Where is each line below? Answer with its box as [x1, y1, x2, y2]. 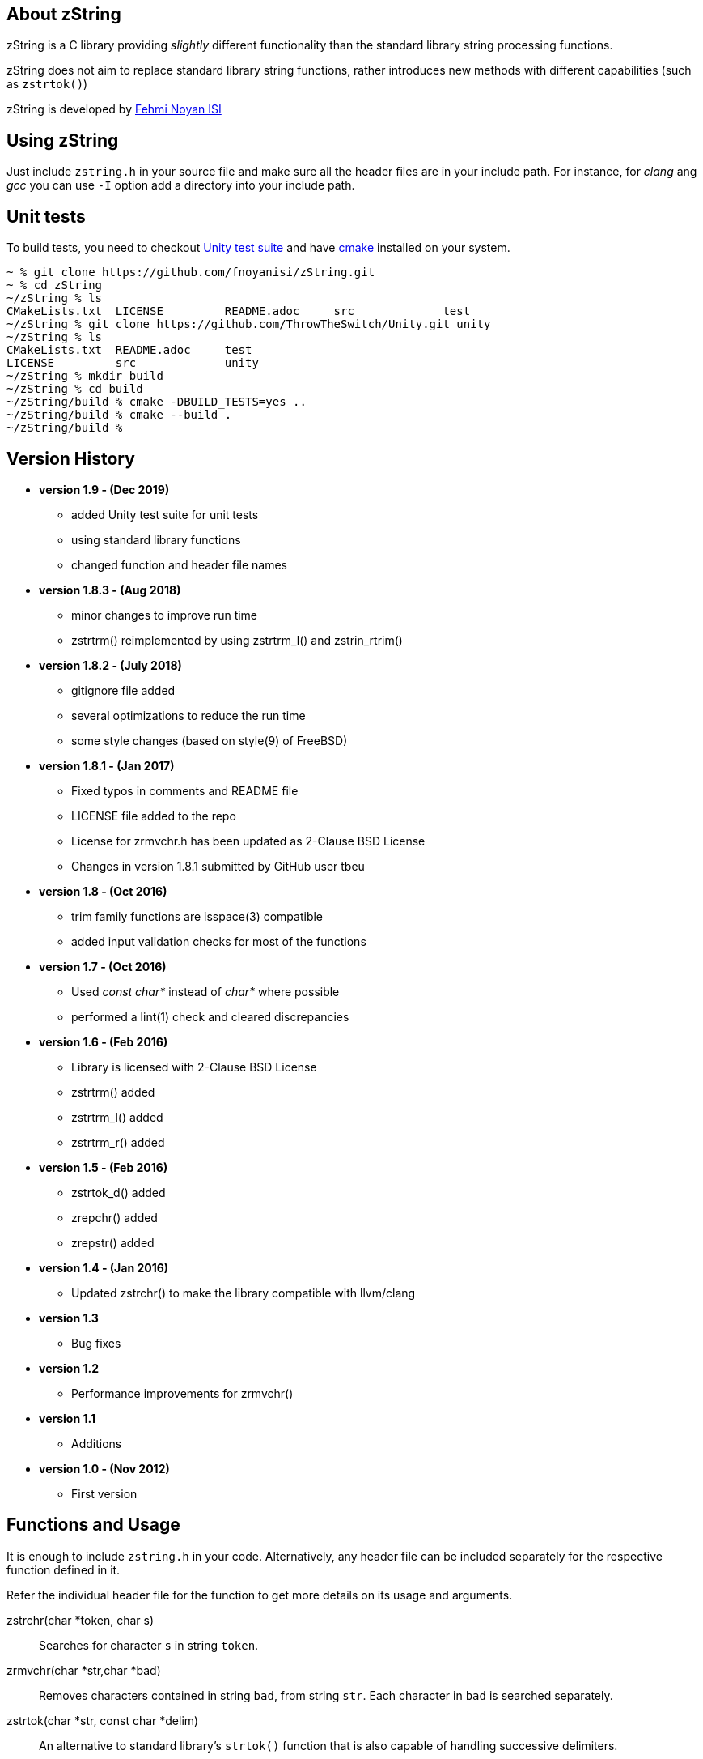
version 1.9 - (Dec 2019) [39, 482, 170, 496]
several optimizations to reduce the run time [71, 708, 306, 722]
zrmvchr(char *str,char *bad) [6, 1663, 161, 1677]
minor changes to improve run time [71, 607, 258, 622]
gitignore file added [71, 683, 176, 697]
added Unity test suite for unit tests [71, 507, 259, 522]
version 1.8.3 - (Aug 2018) [39, 582, 181, 597]
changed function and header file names [71, 557, 288, 572]
